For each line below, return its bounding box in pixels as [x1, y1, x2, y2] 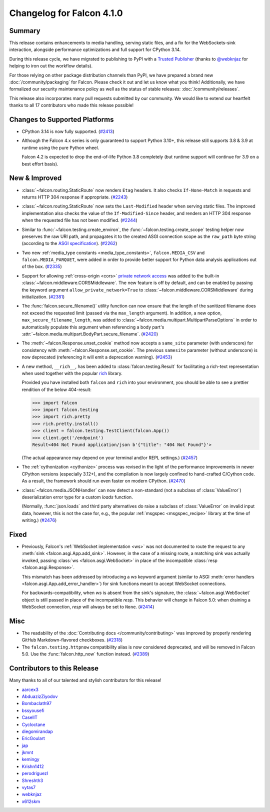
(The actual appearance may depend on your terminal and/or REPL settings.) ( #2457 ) [21, 455, 198, 461]
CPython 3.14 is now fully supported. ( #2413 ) [21, 128, 114, 134]
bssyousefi [21, 707, 44, 713]
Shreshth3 [21, 777, 43, 783]
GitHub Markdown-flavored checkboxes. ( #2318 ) [21, 637, 123, 643]
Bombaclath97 [21, 700, 52, 706]
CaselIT [21, 714, 37, 720]
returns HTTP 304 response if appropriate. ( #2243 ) [21, 194, 128, 200]
